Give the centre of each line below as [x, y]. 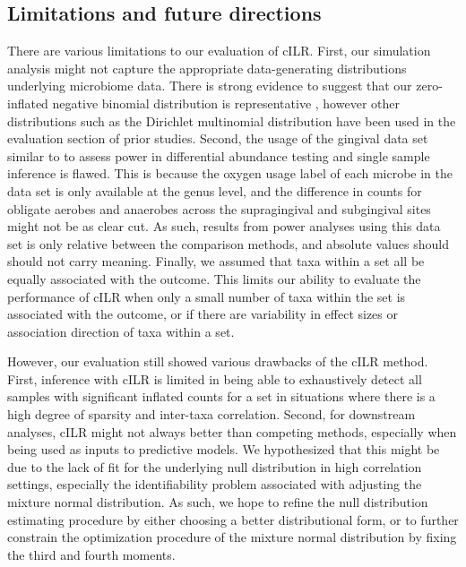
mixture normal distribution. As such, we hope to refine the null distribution [218, 502]
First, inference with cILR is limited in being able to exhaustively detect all [215, 378]
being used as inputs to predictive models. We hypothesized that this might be [224, 449]
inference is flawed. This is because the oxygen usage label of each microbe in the [230, 173]
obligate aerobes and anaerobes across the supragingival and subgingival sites [219, 208]
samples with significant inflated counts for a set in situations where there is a [221, 396]
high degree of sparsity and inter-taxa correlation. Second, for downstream [211, 414]
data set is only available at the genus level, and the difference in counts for [215, 190]
